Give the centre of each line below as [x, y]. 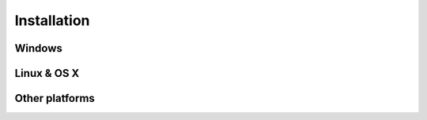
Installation [52, 20]
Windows [38, 48]
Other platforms [55, 98]
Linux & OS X [47, 73]
